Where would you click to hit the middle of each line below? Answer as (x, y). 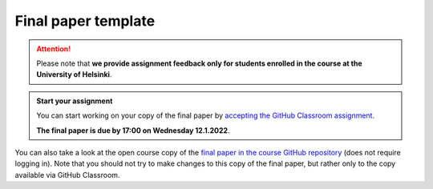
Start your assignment (75, 101)
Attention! (54, 49)
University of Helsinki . (74, 74)
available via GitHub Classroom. (67, 175)
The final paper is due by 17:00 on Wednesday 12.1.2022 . (133, 130)
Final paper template (85, 21)
